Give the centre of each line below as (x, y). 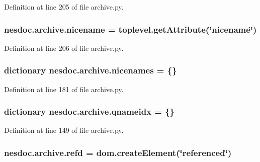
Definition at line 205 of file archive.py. (64, 7)
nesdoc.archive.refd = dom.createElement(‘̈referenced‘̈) (118, 152)
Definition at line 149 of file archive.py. (64, 130)
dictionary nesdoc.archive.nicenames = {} (91, 70)
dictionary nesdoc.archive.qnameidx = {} (90, 111)
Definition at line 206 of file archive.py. (64, 48)
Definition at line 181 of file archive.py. (64, 89)
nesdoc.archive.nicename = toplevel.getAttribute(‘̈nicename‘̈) (131, 29)
